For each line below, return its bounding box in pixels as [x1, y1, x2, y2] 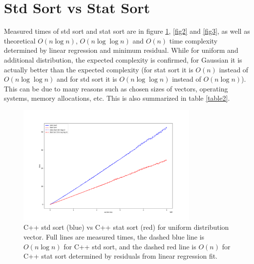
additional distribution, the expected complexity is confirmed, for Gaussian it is [4, 54, 242, 65]
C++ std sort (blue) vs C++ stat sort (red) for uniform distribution [23, 222, 229, 232]
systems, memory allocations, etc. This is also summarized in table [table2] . [4, 93, 230, 103]
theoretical [4, 35, 36, 45]
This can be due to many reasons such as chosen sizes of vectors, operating [4, 83, 228, 93]
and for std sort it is [56, 74, 117, 84]
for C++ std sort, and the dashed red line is [63, 241, 196, 251]
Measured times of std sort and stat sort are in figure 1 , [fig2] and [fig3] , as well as [4, 26, 250, 36]
